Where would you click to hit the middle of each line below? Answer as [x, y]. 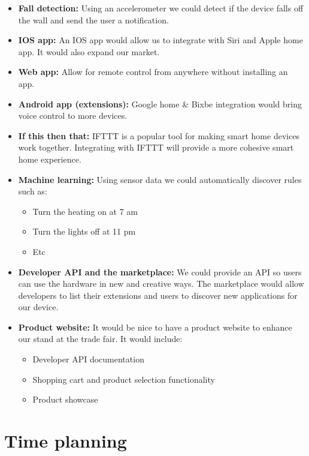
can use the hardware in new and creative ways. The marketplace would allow [161, 283]
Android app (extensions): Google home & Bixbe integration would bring [160, 103]
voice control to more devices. [73, 115]
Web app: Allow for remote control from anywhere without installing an [153, 72]
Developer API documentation [88, 359]
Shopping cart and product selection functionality [124, 379]
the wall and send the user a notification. [93, 19]
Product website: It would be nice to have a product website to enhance [155, 327]
